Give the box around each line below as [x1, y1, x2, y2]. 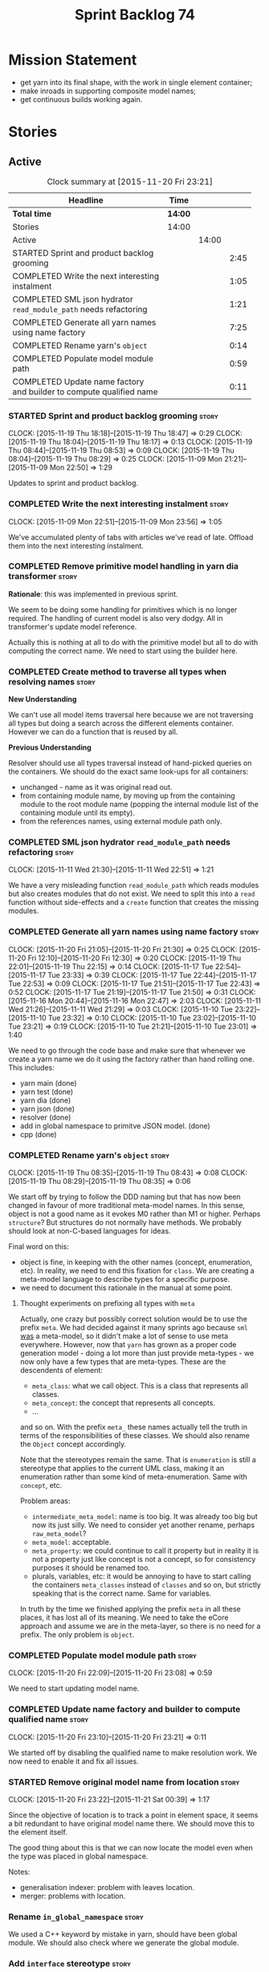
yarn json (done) [19, 1103, 75, 1113]
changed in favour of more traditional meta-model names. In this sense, [8, 1201, 246, 1210]
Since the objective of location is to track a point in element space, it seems [8, 1810, 259, 1819]
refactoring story [8, 847, 75, 858]
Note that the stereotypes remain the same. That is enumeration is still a [19, 1455, 257, 1465]
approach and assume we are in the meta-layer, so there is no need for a [19, 1621, 261, 1631]
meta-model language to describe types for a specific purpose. [19, 1275, 230, 1284]
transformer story [8, 571, 78, 582]
